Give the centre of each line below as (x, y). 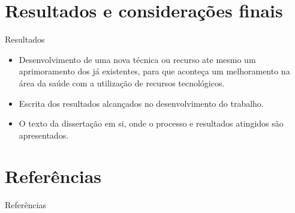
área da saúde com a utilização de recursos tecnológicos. (122, 82)
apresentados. (44, 135)
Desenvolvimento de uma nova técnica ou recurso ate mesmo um (137, 59)
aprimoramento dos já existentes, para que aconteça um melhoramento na (154, 71)
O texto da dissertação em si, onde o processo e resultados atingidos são (151, 123)
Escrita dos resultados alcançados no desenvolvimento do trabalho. (141, 103)
